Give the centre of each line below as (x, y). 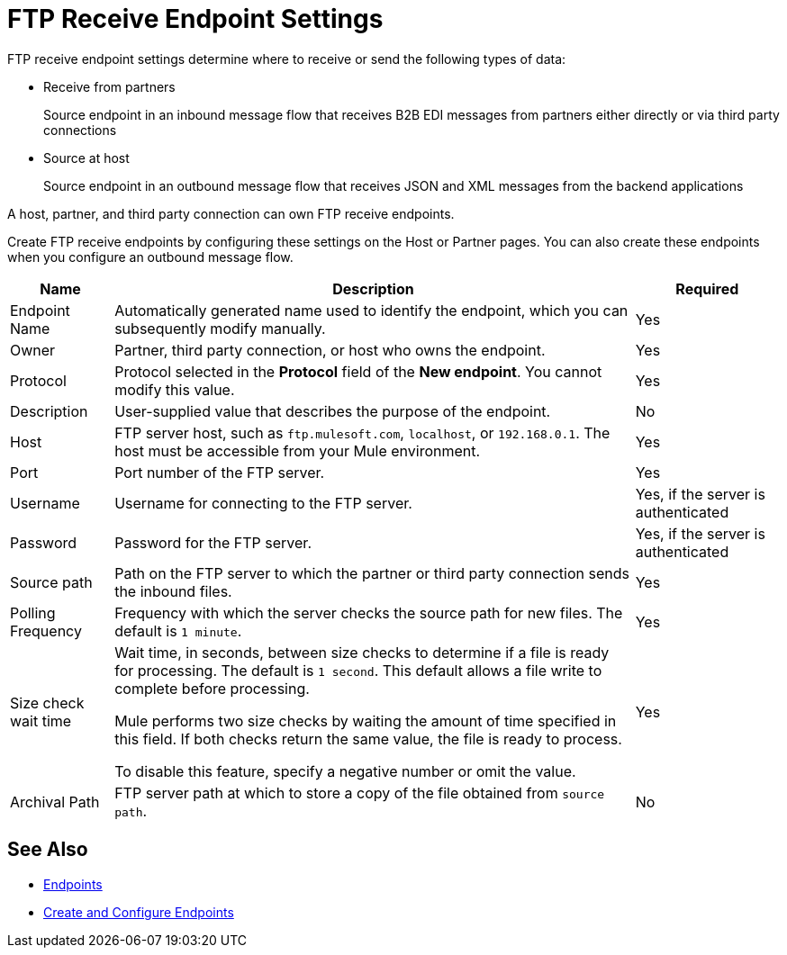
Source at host (86, 158)
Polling (33, 613)
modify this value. (175, 389)
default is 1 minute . (178, 631)
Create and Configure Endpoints (139, 912)
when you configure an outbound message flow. (150, 257)
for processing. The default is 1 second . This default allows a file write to (358, 670)
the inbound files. (173, 591)
